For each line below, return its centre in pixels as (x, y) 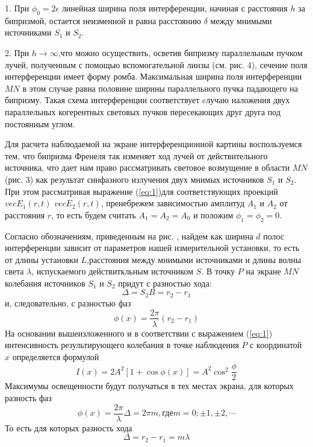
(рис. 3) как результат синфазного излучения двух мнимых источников (135, 179)
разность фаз (28, 398)
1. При (17, 8)
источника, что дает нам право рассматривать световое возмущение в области (147, 167)
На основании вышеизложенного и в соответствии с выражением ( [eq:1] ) (139, 333)
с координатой (276, 345)
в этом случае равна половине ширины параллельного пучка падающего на (160, 88)
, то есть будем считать (94, 214)
